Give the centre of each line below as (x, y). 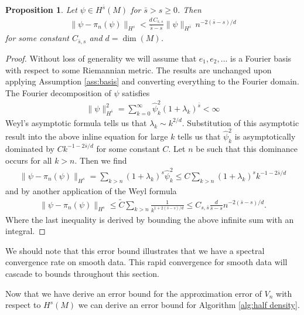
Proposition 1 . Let (41, 9)
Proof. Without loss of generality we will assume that (101, 58)
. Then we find (101, 160)
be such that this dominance (247, 148)
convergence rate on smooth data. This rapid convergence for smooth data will (146, 262)
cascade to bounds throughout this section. (82, 274)
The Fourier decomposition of (58, 92)
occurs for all (29, 160)
